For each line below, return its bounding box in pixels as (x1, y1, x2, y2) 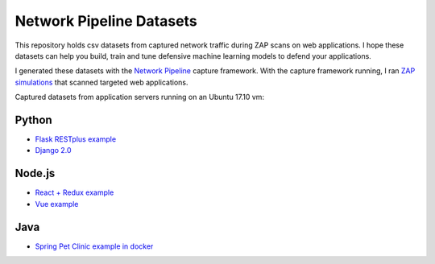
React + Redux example (35, 188, 114, 197)
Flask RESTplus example (35, 134, 117, 144)
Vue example (35, 199, 79, 208)
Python (14, 113, 52, 126)
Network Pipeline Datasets (14, 12, 197, 30)
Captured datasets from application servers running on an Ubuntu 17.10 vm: (14, 93, 265, 102)
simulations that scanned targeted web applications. (14, 77, 188, 87)
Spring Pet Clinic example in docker (35, 241, 154, 251)
